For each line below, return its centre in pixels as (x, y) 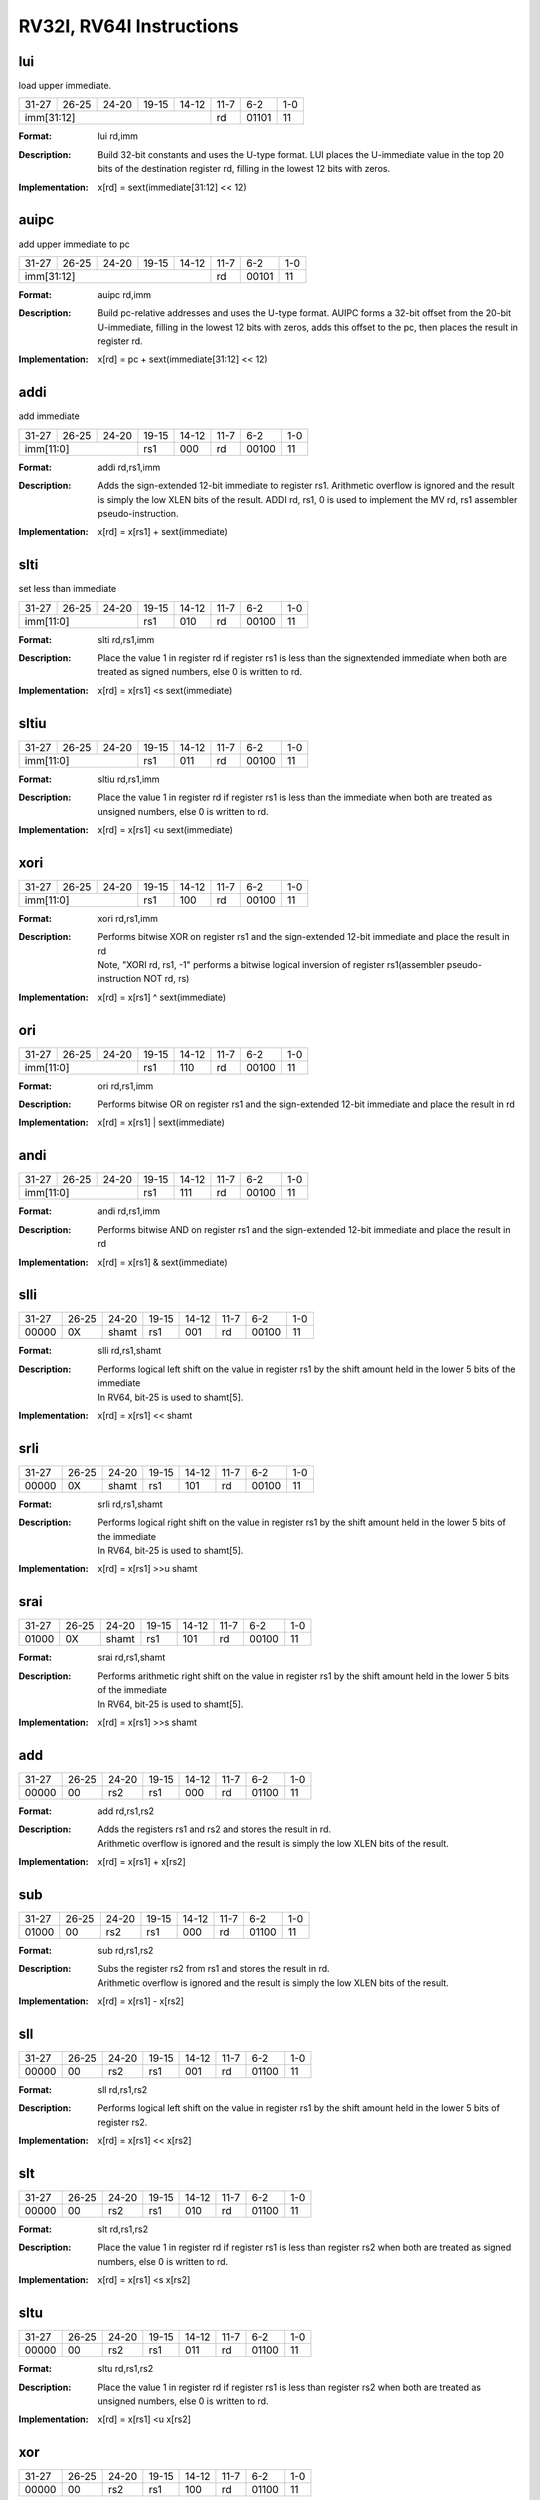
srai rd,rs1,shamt (131, 1657)
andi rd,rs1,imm (128, 1211)
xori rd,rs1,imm (128, 918)
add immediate (49, 416)
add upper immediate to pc (74, 244)
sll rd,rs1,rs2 (122, 2089)
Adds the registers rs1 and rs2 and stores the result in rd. (214, 1829)
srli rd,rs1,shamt (130, 1504)
